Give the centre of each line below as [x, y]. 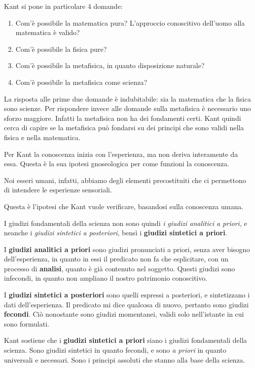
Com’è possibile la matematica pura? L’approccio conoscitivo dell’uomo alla [130, 22]
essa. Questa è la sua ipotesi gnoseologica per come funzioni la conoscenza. [117, 164]
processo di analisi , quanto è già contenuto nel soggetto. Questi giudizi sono [120, 268]
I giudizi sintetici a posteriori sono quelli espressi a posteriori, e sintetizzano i [127, 295]
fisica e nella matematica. [42, 137]
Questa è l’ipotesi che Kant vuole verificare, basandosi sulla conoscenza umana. [124, 206]
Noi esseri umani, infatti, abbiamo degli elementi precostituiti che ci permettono [125, 180]
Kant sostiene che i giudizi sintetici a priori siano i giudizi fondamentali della [126, 340]
